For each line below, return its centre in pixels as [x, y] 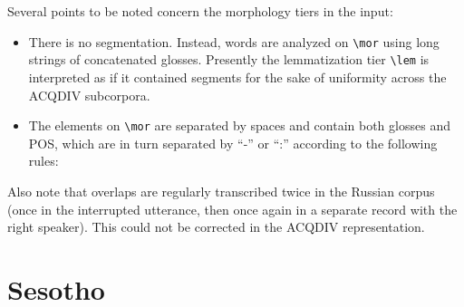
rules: [43, 161]
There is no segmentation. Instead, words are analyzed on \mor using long [234, 41]
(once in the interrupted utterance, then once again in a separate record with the [232, 209]
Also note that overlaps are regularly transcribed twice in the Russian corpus [221, 191]
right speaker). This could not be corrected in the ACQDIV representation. [216, 227]
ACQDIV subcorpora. [89, 95]
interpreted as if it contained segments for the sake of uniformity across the [237, 77]
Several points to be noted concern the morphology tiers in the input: [200, 11]
